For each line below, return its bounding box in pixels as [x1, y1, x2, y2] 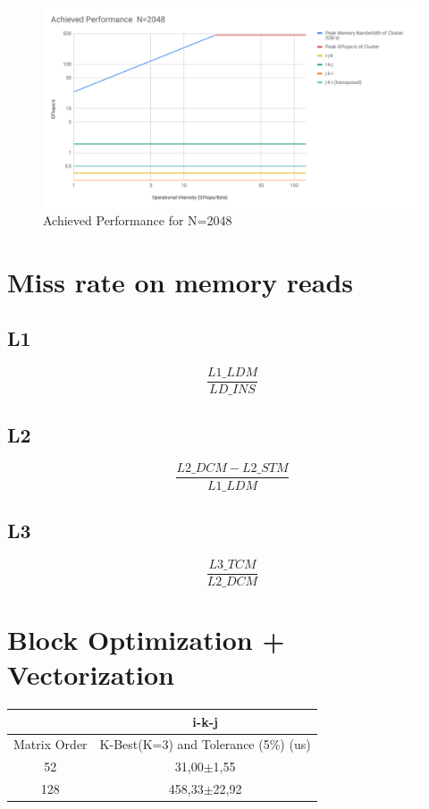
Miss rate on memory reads [7, 263, 354, 299]
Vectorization [7, 656, 174, 693]
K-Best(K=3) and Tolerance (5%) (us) [99, 735, 311, 754]
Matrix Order [13, 735, 88, 754]
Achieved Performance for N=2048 [43, 211, 232, 230]
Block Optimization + [7, 620, 285, 657]
